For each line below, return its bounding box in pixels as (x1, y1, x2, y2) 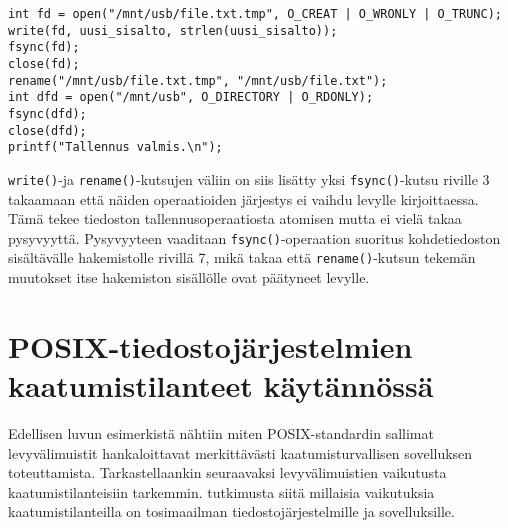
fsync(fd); (8, 40, 80, 55)
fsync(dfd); (8, 106, 87, 121)
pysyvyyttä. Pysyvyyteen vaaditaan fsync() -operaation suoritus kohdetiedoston (8, 227, 501, 248)
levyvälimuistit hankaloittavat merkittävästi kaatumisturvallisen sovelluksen (8, 442, 473, 463)
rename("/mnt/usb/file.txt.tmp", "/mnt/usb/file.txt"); (8, 73, 388, 88)
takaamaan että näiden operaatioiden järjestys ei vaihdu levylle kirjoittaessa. (8, 188, 479, 209)
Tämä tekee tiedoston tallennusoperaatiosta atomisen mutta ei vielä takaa (8, 208, 462, 229)
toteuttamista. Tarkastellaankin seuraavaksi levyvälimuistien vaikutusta (8, 462, 447, 483)
